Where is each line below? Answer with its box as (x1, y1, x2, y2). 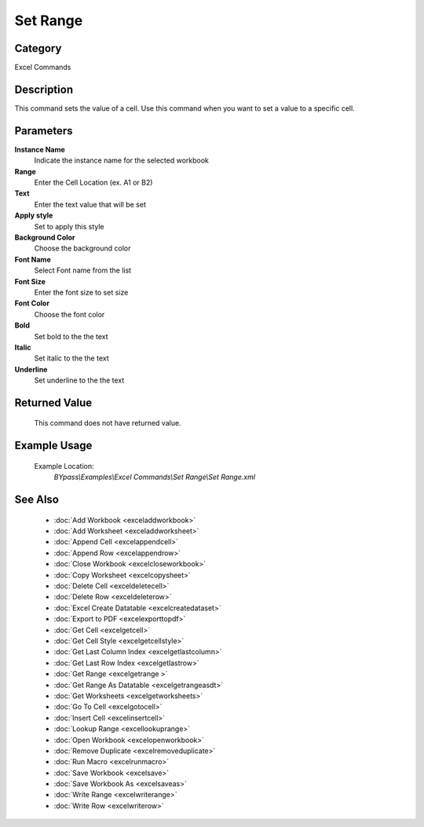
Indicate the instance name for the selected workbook (34, 156, 210, 165)
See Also (14, 493, 59, 507)
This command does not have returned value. (34, 419, 181, 428)
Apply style (14, 210, 53, 220)
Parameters (14, 124, 73, 137)
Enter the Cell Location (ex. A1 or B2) (34, 177, 153, 188)
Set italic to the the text (34, 353, 109, 363)
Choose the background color (34, 243, 131, 253)
